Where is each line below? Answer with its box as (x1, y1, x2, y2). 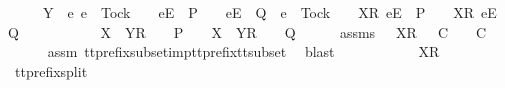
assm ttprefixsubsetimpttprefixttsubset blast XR (47, 41, 440, 62)
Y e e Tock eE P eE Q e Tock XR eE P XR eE (42, 2, 497, 22)
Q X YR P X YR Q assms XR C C (8, 21, 487, 42)
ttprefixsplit (14, 60, 88, 81)
